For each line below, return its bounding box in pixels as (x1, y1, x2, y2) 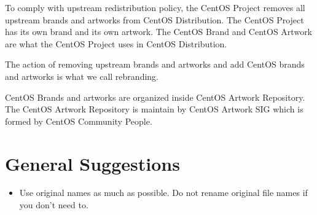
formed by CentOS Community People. (5, 114, 152, 127)
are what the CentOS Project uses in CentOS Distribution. (5, 37, 227, 50)
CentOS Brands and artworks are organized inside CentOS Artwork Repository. (5, 90, 305, 103)
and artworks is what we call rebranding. (5, 69, 158, 82)
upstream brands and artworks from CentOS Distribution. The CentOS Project (5, 13, 304, 26)
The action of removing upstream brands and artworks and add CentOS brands (5, 58, 305, 71)
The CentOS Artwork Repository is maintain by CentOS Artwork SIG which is (5, 103, 303, 115)
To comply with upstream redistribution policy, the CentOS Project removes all (5, 1, 305, 14)
